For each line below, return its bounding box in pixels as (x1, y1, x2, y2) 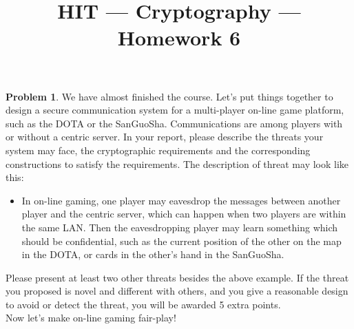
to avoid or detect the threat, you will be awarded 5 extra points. (6, 297, 281, 311)
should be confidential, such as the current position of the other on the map (21, 233, 342, 248)
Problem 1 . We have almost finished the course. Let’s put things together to (6, 89, 333, 103)
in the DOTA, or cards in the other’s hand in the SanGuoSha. (21, 247, 284, 262)
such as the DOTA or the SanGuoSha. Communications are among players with (6, 116, 343, 130)
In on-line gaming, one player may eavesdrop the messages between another (21, 193, 341, 207)
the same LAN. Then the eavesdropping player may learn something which (21, 220, 338, 234)
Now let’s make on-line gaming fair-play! (6, 310, 176, 325)
